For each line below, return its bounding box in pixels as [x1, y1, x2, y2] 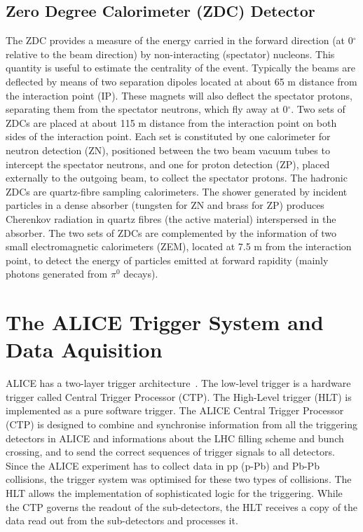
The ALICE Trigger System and [6, 308, 324, 336]
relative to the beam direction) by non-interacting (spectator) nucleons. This [6, 46, 335, 61]
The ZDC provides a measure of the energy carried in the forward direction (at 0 [6, 33, 353, 48]
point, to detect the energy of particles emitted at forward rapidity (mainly [6, 252, 329, 267]
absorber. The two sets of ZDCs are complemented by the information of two [6, 225, 336, 240]
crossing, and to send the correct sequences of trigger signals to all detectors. [6, 444, 335, 459]
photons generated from [6, 266, 108, 281]
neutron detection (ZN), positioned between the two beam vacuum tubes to [6, 142, 330, 157]
